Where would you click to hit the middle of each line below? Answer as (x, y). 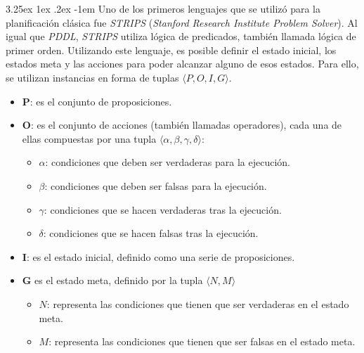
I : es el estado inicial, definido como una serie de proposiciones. (158, 256)
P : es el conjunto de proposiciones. (97, 101)
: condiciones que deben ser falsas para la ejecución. (156, 185)
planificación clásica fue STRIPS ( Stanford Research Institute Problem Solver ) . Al (182, 22)
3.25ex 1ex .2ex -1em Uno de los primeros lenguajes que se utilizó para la (163, 8)
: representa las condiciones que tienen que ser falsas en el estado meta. (202, 341)
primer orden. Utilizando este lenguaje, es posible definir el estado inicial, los (171, 50)
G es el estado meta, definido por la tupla (112, 280)
